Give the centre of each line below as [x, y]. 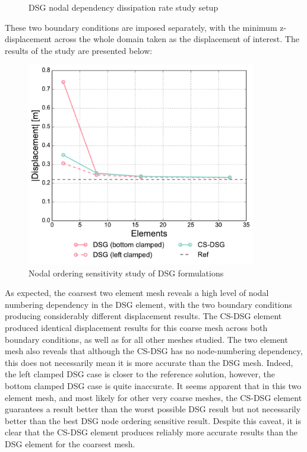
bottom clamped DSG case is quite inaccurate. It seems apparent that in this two [153, 385]
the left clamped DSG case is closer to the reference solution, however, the [140, 374]
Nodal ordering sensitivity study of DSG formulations [126, 273]
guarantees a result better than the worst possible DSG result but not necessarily [153, 409]
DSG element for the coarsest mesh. [70, 443]
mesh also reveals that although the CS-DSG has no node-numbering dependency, [154, 351]
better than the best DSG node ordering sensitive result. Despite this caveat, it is [153, 420]
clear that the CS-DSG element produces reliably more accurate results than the [151, 432]
